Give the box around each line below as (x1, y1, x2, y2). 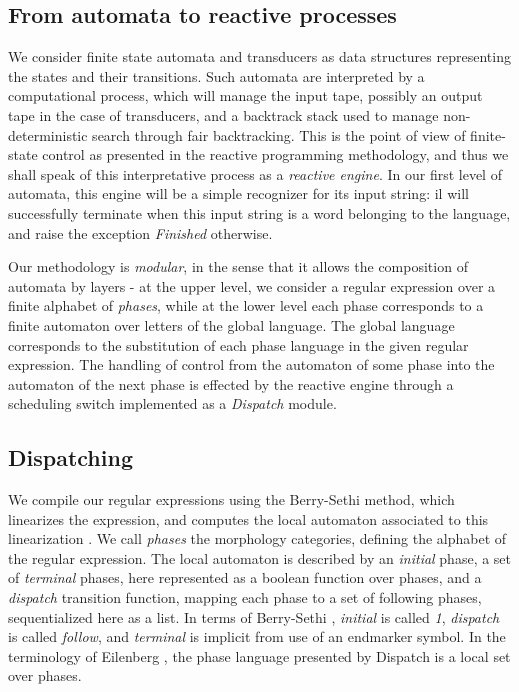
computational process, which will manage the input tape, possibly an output (8, 85, 483, 106)
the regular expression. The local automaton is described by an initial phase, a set (8, 547, 512, 568)
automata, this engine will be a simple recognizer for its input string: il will (8, 183, 469, 204)
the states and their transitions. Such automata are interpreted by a (8, 65, 425, 86)
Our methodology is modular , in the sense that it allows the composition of (8, 256, 468, 277)
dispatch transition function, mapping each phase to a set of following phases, (8, 587, 482, 608)
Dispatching (8, 442, 133, 473)
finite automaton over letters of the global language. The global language (8, 314, 455, 335)
